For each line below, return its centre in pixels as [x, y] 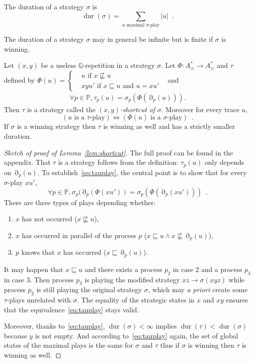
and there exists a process [124, 269]
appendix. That [27, 162]
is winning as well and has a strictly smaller [169, 126]
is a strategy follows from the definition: [118, 162]
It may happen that [34, 269]
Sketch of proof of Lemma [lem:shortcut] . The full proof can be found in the [119, 152]
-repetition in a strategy [119, 65]
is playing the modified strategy [132, 279]
